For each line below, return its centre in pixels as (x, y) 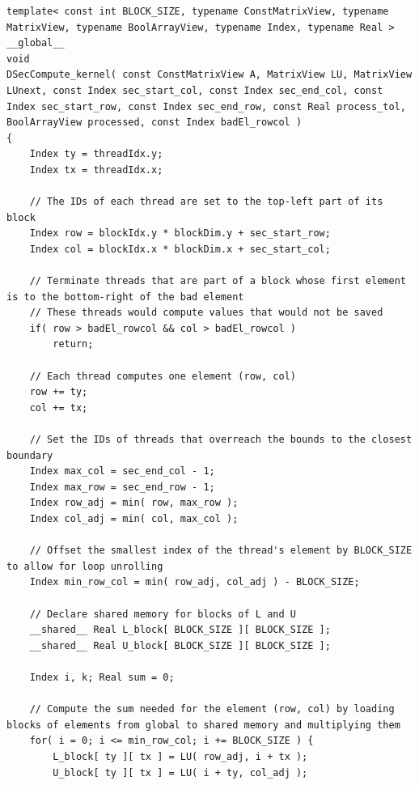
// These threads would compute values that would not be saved (206, 313)
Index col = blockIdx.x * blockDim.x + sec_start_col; (180, 249)
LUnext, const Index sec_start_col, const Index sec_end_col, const (195, 90)
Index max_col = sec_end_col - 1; (122, 471)
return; (73, 344)
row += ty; (59, 392)
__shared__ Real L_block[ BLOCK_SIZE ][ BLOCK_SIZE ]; (180, 630)
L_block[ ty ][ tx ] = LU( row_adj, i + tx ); (180, 756)
